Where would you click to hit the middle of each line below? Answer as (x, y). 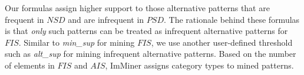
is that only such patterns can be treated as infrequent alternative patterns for (146, 31)
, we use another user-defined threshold (222, 42)
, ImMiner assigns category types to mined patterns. (199, 65)
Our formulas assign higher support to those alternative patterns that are (137, 8)
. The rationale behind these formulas (232, 19)
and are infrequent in (106, 19)
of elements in (30, 65)
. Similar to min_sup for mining (77, 42)
